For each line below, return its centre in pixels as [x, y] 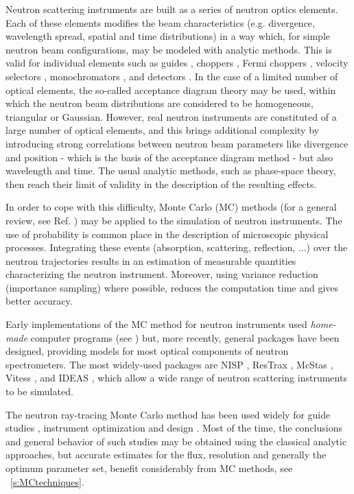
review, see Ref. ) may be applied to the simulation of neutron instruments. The [174, 220]
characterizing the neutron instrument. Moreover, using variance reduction [162, 274]
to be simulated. [39, 391]
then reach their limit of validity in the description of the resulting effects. [161, 184]
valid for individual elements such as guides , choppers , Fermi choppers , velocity [177, 63]
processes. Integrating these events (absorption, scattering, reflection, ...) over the [177, 247]
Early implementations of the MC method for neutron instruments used [156, 324]
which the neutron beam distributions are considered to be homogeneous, [160, 103]
